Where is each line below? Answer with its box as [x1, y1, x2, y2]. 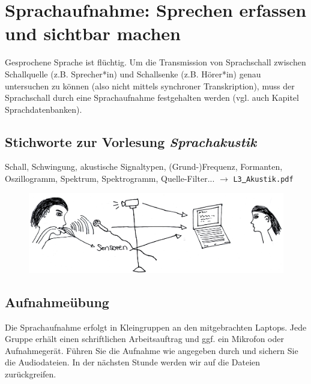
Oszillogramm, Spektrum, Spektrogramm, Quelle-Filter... [5, 172, 215, 185]
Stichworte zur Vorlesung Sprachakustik [5, 132, 257, 151]
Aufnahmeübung [5, 292, 109, 311]
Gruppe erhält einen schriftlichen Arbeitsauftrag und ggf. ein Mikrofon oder [5, 332, 284, 345]
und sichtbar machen [5, 21, 181, 46]
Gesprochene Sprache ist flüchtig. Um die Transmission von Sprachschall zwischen [5, 56, 306, 68]
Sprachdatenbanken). [5, 103, 82, 115]
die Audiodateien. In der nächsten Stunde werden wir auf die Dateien [5, 356, 261, 368]
